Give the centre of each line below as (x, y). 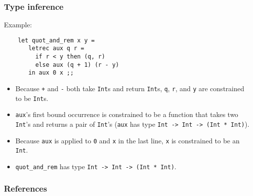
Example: (18, 25)
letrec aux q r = (56, 49)
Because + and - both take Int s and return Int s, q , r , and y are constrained (130, 88)
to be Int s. (32, 98)
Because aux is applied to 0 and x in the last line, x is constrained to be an (127, 140)
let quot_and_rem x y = (56, 40)
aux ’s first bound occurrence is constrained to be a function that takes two (127, 114)
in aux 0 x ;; (51, 73)
